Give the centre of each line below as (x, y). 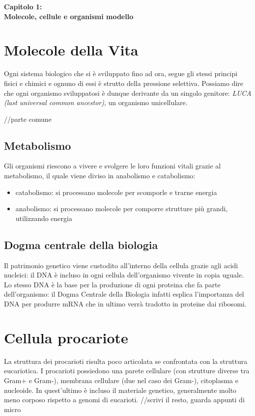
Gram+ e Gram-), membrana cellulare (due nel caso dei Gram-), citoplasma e (121, 380)
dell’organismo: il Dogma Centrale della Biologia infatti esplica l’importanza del (124, 294)
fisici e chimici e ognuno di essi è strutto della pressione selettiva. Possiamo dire (124, 83)
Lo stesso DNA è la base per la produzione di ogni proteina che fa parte (112, 284)
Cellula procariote (66, 337)
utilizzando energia (44, 218)
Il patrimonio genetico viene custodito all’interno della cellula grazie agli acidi (121, 265)
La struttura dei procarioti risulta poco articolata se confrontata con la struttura (126, 361)
